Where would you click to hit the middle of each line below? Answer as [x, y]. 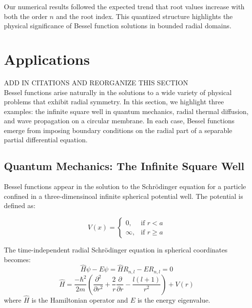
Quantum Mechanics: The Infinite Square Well [124, 166]
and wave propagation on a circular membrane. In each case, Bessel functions [119, 121]
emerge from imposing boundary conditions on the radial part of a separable [118, 130]
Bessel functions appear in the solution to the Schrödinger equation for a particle [125, 186]
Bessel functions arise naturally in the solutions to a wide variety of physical [118, 92]
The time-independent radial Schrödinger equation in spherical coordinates [116, 250]
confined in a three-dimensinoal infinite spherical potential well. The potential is [124, 196]
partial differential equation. [46, 140]
